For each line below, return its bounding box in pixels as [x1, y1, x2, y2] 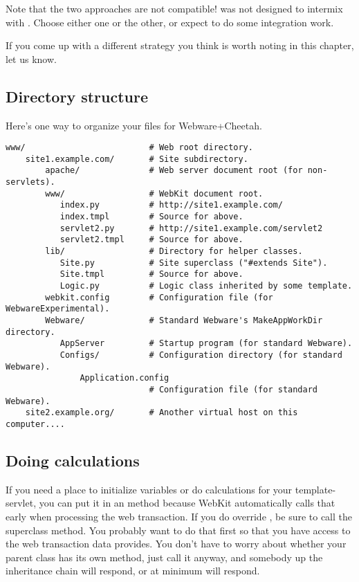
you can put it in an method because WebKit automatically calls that [39, 495, 335, 510]
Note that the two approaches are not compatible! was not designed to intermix [6, 1, 343, 15]
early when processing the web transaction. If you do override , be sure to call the [6, 509, 353, 523]
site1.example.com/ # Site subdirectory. [25, 154, 248, 164]
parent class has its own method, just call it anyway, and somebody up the [6, 549, 323, 564]
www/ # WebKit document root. [45, 188, 264, 199]
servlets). [6, 177, 55, 188]
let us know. [6, 51, 57, 66]
